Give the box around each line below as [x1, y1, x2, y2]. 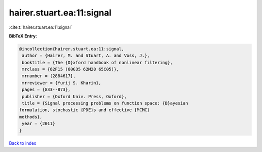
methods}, [19, 114, 43, 119]
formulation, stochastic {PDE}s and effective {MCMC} [19, 107, 150, 113]
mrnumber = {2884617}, [22, 73, 76, 79]
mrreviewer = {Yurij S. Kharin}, [22, 80, 101, 85]
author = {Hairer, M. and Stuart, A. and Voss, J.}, [22, 53, 150, 58]
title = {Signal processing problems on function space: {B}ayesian [22, 101, 188, 106]
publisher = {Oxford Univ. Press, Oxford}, [22, 94, 127, 99]
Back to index [9, 140, 36, 146]
